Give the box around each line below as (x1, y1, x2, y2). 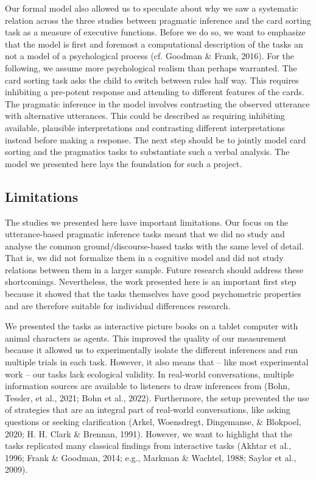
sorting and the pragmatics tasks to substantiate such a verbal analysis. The (5, 145, 290, 158)
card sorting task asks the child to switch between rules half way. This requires (5, 73, 299, 86)
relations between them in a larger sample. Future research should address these (5, 263, 304, 276)
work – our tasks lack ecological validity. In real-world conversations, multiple (5, 367, 294, 380)
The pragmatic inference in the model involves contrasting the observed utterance (5, 97, 310, 110)
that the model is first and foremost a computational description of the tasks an (5, 37, 303, 50)
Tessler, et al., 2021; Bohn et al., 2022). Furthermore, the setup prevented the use (5, 391, 309, 404)
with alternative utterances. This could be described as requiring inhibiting (5, 109, 285, 122)
